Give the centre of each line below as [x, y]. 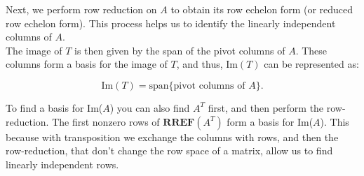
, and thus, [200, 64]
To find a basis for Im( [54, 107]
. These [311, 50]
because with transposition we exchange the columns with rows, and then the [172, 137]
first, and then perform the [266, 107]
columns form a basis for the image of [87, 64]
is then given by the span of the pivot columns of [180, 50]
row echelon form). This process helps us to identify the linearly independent [171, 23]
